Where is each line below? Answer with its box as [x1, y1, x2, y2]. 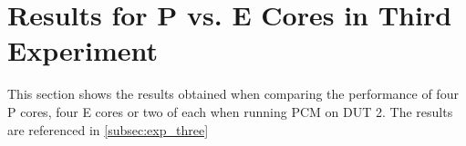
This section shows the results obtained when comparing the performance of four [7, 84, 459, 103]
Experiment [7, 32, 159, 69]
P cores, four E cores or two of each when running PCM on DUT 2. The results [7, 102, 453, 121]
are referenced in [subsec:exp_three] [7, 120, 209, 139]
